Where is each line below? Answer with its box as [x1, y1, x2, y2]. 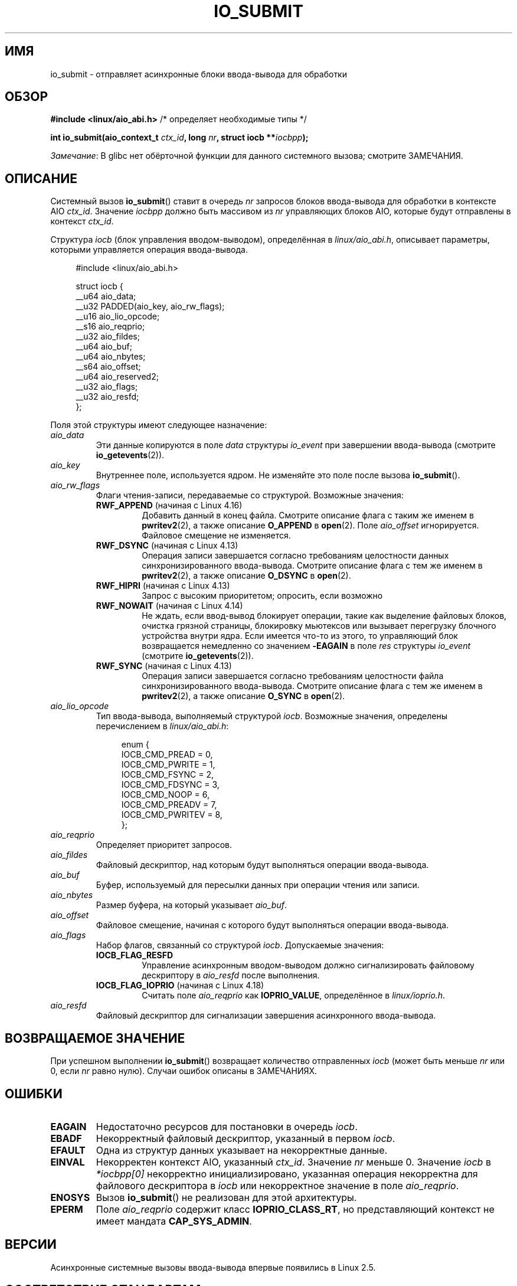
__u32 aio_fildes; [76, 331, 140, 342]
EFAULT [50, 1144, 86, 1156]
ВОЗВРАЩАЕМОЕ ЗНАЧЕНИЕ [5, 1030, 185, 1046]
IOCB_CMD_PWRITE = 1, [121, 759, 215, 770]
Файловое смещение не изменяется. [142, 530, 291, 541]
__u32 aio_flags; [76, 381, 138, 392]
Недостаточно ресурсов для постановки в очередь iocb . [96, 1120, 358, 1132]
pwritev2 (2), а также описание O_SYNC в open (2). [142, 691, 345, 701]
